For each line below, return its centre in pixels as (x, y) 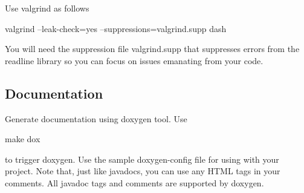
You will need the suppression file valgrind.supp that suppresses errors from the (152, 49)
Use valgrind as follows (47, 8)
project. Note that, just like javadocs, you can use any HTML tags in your (143, 171)
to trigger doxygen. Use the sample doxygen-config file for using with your (142, 159)
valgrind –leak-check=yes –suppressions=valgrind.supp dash (116, 28)
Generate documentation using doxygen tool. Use (96, 118)
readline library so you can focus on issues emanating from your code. (134, 60)
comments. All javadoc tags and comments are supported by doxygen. (134, 182)
